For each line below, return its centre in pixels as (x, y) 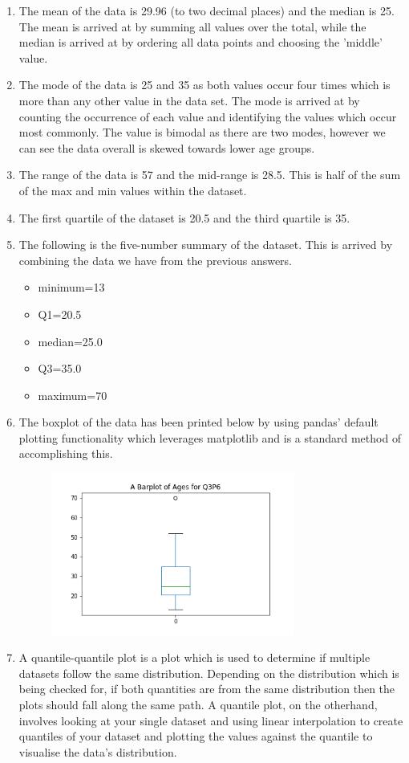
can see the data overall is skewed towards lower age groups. (167, 147)
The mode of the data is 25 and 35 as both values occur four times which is (204, 85)
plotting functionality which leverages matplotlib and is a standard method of (210, 437)
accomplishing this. (66, 453)
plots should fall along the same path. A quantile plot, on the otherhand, (198, 704)
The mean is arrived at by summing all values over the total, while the (192, 26)
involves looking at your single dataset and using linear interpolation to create (211, 720)
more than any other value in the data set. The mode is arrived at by (189, 100)
